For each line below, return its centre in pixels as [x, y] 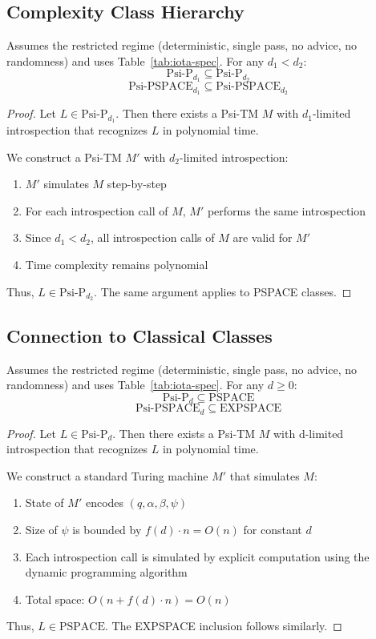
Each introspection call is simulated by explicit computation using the [197, 556]
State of [44, 502]
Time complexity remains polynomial [117, 264]
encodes [105, 502]
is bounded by [107, 530]
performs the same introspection [287, 210]
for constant [273, 530]
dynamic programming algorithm [106, 572]
